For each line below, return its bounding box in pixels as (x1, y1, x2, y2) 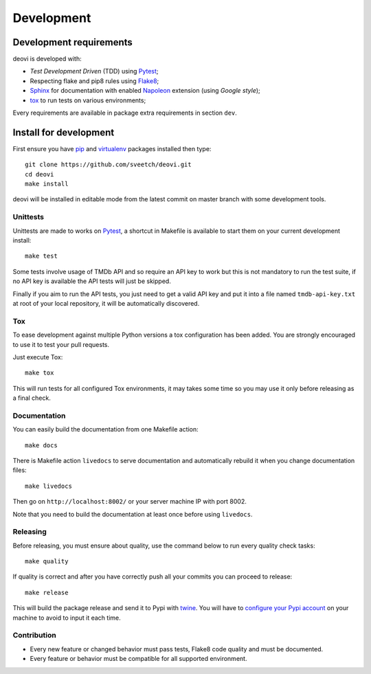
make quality (25, 557, 69, 565)
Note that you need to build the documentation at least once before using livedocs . (12, 510, 253, 518)
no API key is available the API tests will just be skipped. (12, 277, 171, 285)
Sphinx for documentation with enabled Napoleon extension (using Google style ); (30, 87, 260, 95)
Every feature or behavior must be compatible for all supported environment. (30, 655, 247, 663)
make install (25, 180, 69, 188)
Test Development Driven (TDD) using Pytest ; (30, 67, 159, 76)
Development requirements (12, 36, 133, 48)
